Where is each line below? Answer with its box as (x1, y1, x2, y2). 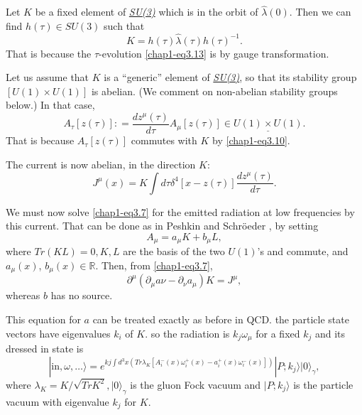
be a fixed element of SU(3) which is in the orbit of (35, 4, 258, 19)
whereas (6, 288, 40, 303)
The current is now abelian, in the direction (6, 156, 196, 171)
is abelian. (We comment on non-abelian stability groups (91, 83, 338, 98)
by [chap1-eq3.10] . (212, 133, 290, 148)
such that (104, 18, 145, 33)
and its (314, 325, 346, 340)
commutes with (131, 133, 197, 148)
